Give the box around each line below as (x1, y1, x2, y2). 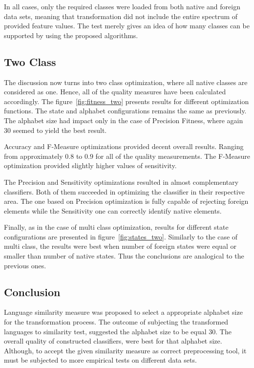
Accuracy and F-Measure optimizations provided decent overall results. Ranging (4, 141, 244, 152)
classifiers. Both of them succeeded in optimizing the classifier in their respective (4, 186, 245, 196)
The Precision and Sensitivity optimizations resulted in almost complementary (4, 176, 239, 187)
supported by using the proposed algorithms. (4, 30, 138, 40)
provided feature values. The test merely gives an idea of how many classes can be (4, 21, 250, 31)
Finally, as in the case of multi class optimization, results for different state (4, 222, 229, 232)
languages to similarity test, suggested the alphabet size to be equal (4, 326, 207, 336)
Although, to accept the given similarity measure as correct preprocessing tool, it (4, 345, 247, 355)
